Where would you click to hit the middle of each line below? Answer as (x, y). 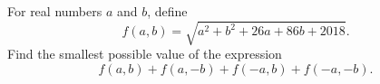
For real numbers (55, 11)
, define (167, 11)
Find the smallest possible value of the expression (145, 54)
